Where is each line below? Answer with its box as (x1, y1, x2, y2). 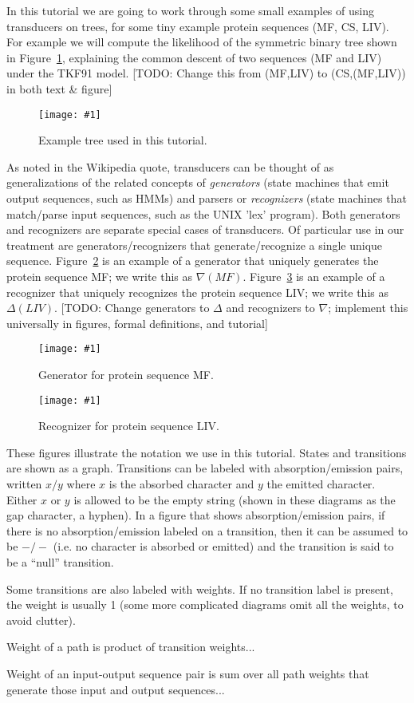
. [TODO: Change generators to (54, 299, 210, 316)
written (6, 476, 42, 492)
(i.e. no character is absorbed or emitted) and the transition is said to (53, 538, 394, 555)
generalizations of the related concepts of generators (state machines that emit (6, 174, 389, 191)
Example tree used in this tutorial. (38, 132, 207, 148)
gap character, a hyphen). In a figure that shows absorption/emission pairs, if (6, 507, 385, 523)
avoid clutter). (6, 611, 76, 628)
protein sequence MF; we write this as (6, 267, 193, 284)
